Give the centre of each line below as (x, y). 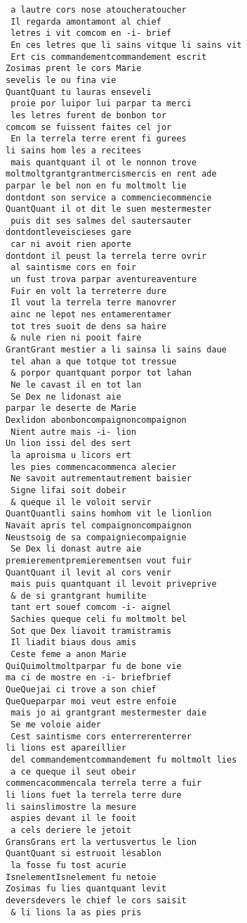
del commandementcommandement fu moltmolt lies (124, 760)
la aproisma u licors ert (71, 455)
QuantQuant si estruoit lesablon (84, 854)
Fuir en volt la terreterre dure (89, 291)
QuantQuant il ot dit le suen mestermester (109, 209)
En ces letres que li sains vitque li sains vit (126, 45)
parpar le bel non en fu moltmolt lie (96, 185)
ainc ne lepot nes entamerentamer (91, 315)
